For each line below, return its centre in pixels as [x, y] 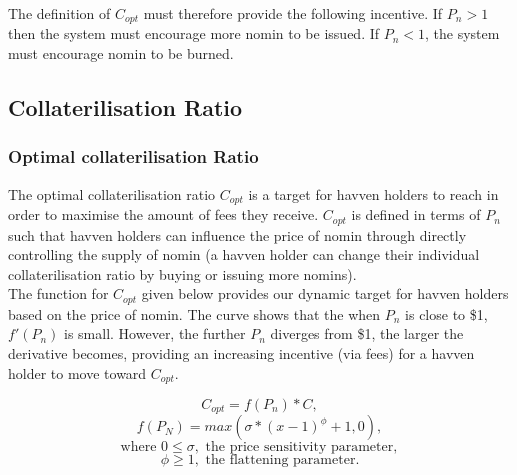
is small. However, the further [155, 333]
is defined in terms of [416, 214]
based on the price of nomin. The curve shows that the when [194, 313]
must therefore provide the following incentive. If [293, 13]
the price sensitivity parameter [299, 447]
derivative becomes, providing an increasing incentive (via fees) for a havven [241, 352]
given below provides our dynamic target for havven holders [325, 293]
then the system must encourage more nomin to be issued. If [194, 33]
